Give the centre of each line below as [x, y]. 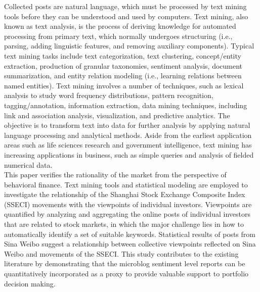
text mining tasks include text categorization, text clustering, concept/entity [123, 55]
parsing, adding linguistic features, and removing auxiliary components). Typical [129, 46]
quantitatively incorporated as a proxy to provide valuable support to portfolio [126, 274]
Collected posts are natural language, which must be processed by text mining [125, 6]
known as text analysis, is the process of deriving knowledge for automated [120, 26]
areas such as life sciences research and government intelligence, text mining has [128, 145]
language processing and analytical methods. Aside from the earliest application [128, 135]
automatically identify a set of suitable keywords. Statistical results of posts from [130, 234]
